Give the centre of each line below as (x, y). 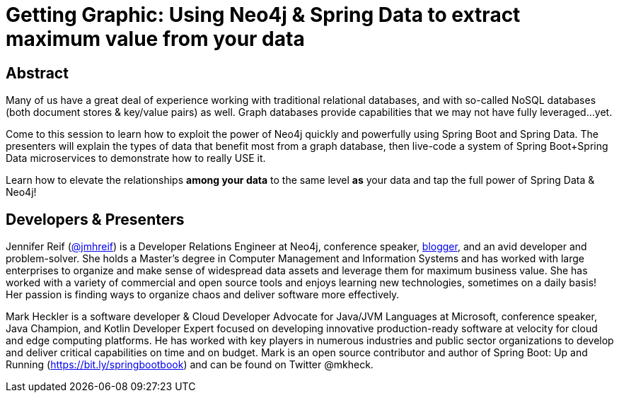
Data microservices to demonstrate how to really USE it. (136, 158)
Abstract (37, 73)
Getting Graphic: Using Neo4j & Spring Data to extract (263, 15)
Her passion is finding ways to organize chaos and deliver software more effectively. (203, 295)
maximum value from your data (155, 39)
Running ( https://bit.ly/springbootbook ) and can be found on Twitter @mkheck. (190, 365)
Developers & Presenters (95, 219)
